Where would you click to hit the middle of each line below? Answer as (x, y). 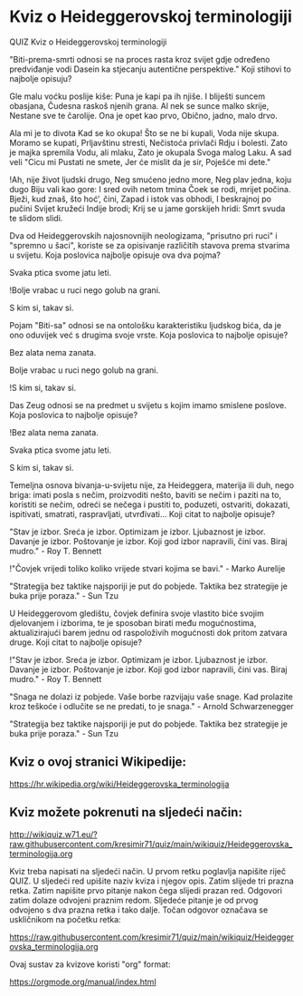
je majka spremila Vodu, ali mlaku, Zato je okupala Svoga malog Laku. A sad (151, 152)
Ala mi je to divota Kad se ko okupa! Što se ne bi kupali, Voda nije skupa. (144, 132)
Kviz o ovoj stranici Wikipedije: (98, 762)
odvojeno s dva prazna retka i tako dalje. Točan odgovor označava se (139, 910)
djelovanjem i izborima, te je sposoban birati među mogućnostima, (133, 622)
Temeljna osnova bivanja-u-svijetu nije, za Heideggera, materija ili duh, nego (152, 485)
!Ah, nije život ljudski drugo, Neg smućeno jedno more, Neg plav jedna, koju (151, 180)
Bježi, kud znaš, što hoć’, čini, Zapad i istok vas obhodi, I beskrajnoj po (140, 199)
